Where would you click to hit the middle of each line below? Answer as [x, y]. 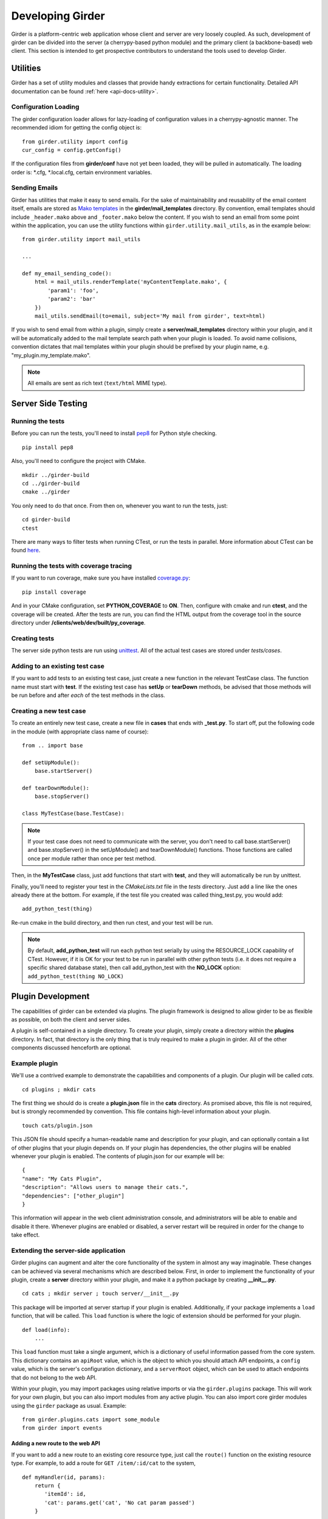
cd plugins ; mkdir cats [59, 1089]
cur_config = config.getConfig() [72, 150]
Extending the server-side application [68, 1250]
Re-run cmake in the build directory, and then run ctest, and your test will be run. [112, 922]
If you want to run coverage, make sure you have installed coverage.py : [101, 578]
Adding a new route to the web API [56, 1444]
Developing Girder [58, 16]
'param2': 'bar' [72, 299]
